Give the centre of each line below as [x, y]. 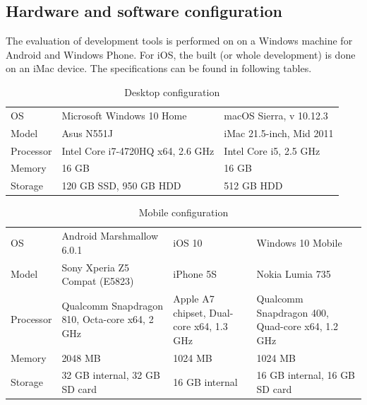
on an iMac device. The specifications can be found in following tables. [159, 68]
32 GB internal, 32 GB [111, 375]
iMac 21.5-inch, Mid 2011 [279, 133]
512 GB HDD [253, 186]
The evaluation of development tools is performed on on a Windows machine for [179, 41]
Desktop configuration [172, 92]
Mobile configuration [183, 212]
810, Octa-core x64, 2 [108, 319]
